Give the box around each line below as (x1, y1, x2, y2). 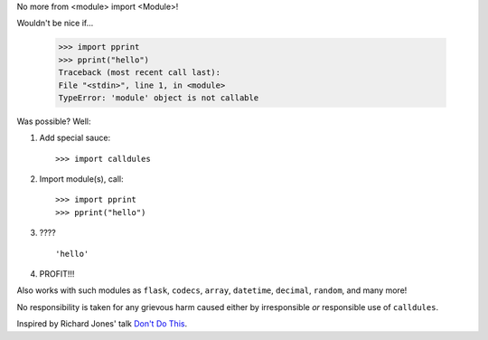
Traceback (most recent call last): (58, 68, 221, 78)
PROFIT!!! (39, 269, 75, 279)
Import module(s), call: (39, 174, 124, 184)
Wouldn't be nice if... (16, 18, 94, 29)
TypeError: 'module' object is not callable (58, 92, 259, 103)
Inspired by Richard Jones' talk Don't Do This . (16, 318, 188, 329)
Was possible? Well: (16, 116, 91, 127)
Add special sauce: (39, 132, 111, 144)
